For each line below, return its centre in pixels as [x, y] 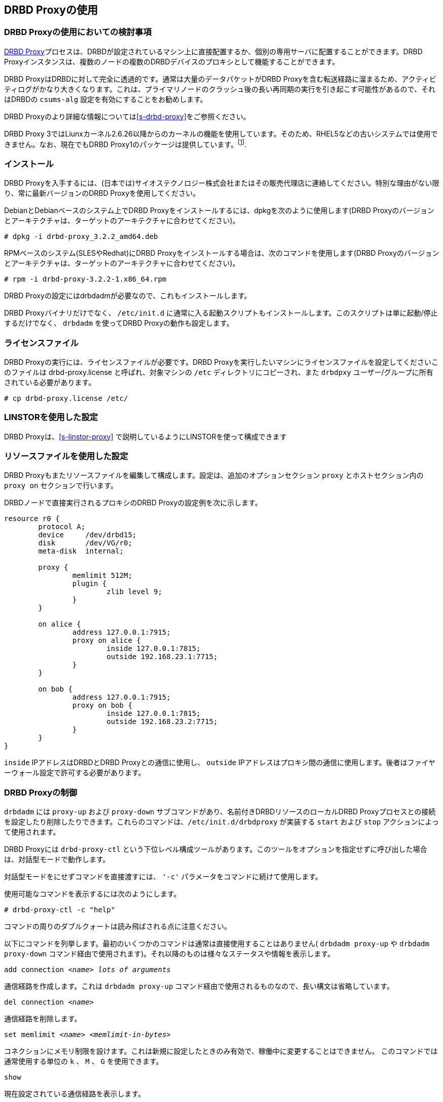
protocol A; [62, 527]
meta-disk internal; [81, 551]
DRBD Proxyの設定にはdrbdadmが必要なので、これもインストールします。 [128, 296]
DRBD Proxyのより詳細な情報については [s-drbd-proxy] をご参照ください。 [127, 116]
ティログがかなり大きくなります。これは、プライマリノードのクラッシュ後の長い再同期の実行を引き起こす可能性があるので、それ [220, 89]
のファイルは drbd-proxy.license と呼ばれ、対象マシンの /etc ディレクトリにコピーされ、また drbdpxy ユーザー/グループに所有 [219, 372]
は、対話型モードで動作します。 [57, 859]
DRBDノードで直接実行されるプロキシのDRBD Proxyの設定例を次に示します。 [133, 503]
